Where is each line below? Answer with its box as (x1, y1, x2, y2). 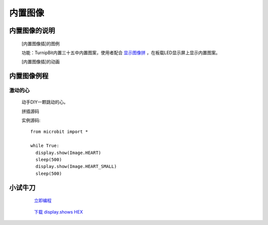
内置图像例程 (9, 72, 49, 80)
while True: (30, 143, 60, 149)
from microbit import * (30, 129, 88, 135)
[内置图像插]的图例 (21, 40, 60, 47)
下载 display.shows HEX (34, 209, 83, 215)
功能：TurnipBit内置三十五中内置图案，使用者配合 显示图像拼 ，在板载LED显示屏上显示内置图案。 (21, 50, 220, 56)
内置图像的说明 (9, 26, 55, 35)
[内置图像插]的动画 (21, 59, 60, 65)
